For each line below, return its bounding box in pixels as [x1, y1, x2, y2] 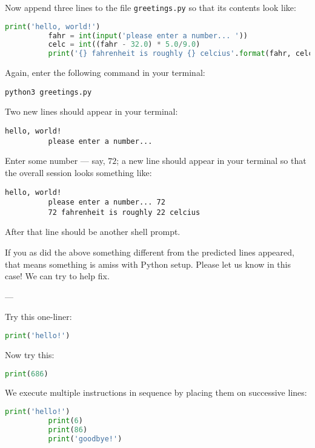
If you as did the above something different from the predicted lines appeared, [5, 246, 294, 259]
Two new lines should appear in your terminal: [5, 105, 178, 118]
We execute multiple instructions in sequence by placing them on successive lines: [5, 386, 307, 399]
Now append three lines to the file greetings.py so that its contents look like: [5, 1, 296, 13]
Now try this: [5, 348, 55, 361]
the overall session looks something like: [5, 166, 152, 178]
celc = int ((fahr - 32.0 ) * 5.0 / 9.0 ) [48, 40, 201, 49]
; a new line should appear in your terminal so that [116, 154, 307, 167]
